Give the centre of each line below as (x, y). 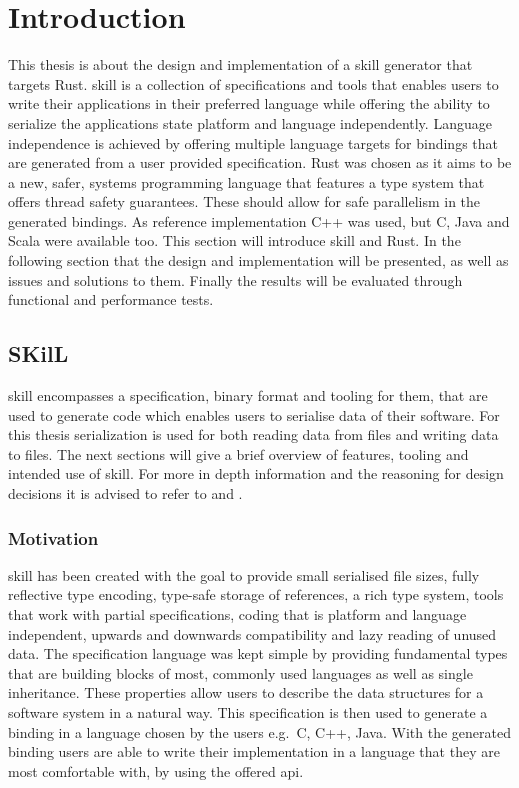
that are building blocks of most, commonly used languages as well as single (240, 672)
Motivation (53, 537)
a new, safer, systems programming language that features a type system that (246, 181)
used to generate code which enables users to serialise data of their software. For (254, 414)
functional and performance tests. (111, 299)
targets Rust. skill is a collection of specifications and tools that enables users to (253, 83)
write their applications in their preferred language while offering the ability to (249, 103)
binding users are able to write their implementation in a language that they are (254, 751)
